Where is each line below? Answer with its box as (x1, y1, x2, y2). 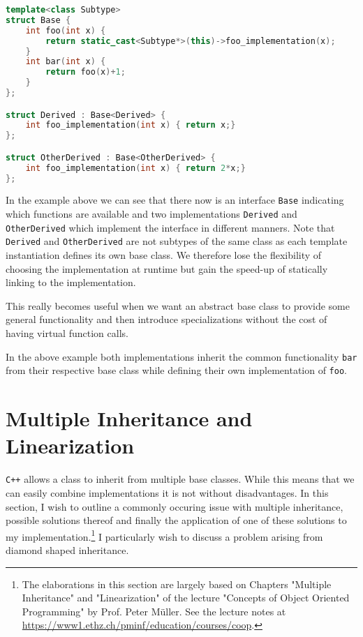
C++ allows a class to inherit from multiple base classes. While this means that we (6, 472, 355, 486)
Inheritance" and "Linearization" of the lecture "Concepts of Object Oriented (22, 590, 350, 605)
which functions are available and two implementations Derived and (6, 207, 297, 221)
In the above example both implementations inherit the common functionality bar (6, 349, 357, 364)
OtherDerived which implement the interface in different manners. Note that (6, 220, 335, 234)
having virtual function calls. (6, 326, 128, 340)
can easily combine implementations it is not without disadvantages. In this (6, 485, 329, 500)
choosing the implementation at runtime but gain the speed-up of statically (6, 261, 328, 276)
